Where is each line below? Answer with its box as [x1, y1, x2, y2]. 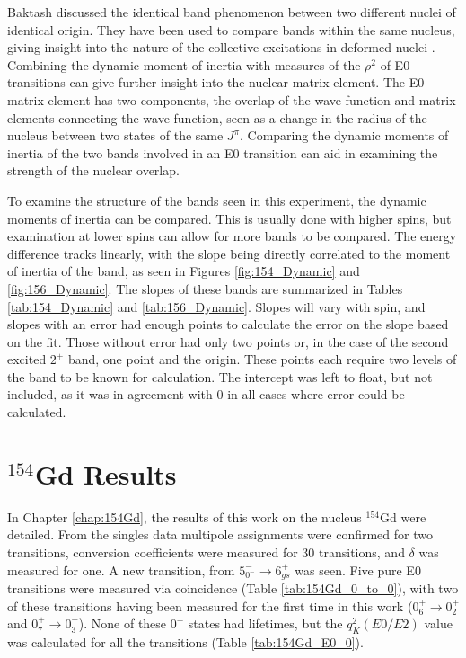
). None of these [78, 614, 167, 633]
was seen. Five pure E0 [295, 560, 421, 579]
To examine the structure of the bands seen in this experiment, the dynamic [7, 191, 426, 209]
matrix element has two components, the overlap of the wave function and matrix [7, 90, 456, 109]
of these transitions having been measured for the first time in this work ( [7, 596, 413, 615]
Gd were [380, 507, 426, 526]
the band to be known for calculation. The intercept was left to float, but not [7, 367, 433, 386]
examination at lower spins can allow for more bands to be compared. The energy [7, 227, 457, 245]
